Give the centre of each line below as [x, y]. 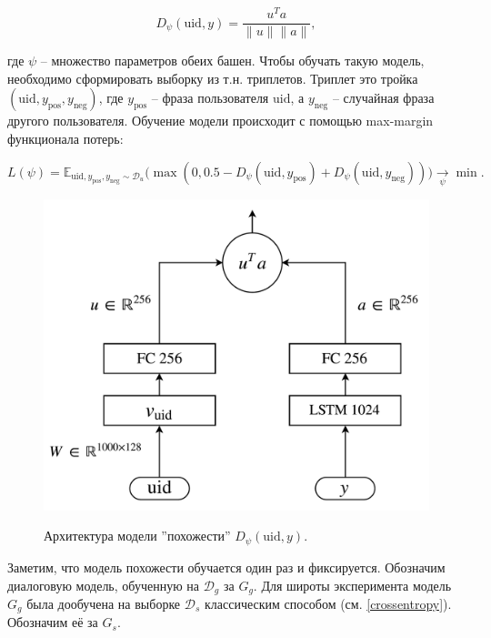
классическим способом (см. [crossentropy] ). [328, 603]
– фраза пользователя [210, 98]
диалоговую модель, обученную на [103, 585]
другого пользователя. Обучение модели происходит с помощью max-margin [220, 121]
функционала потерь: [65, 138]
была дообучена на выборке [104, 603]
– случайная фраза [383, 98]
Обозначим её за [53, 622]
